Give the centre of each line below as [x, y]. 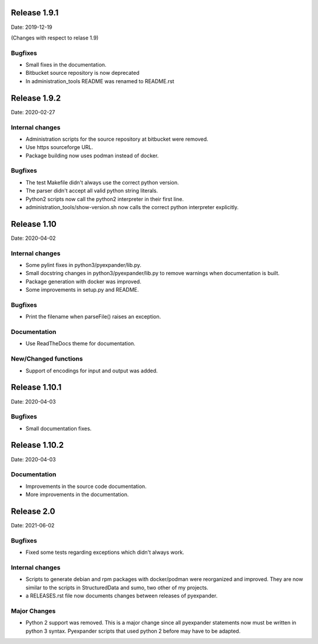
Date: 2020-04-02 [33, 238]
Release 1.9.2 [36, 98]
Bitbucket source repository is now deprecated [82, 73]
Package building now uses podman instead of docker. [92, 156]
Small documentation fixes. [59, 428]
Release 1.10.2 [37, 445]
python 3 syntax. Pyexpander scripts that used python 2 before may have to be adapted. [133, 631]
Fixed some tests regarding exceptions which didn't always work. [105, 552]
